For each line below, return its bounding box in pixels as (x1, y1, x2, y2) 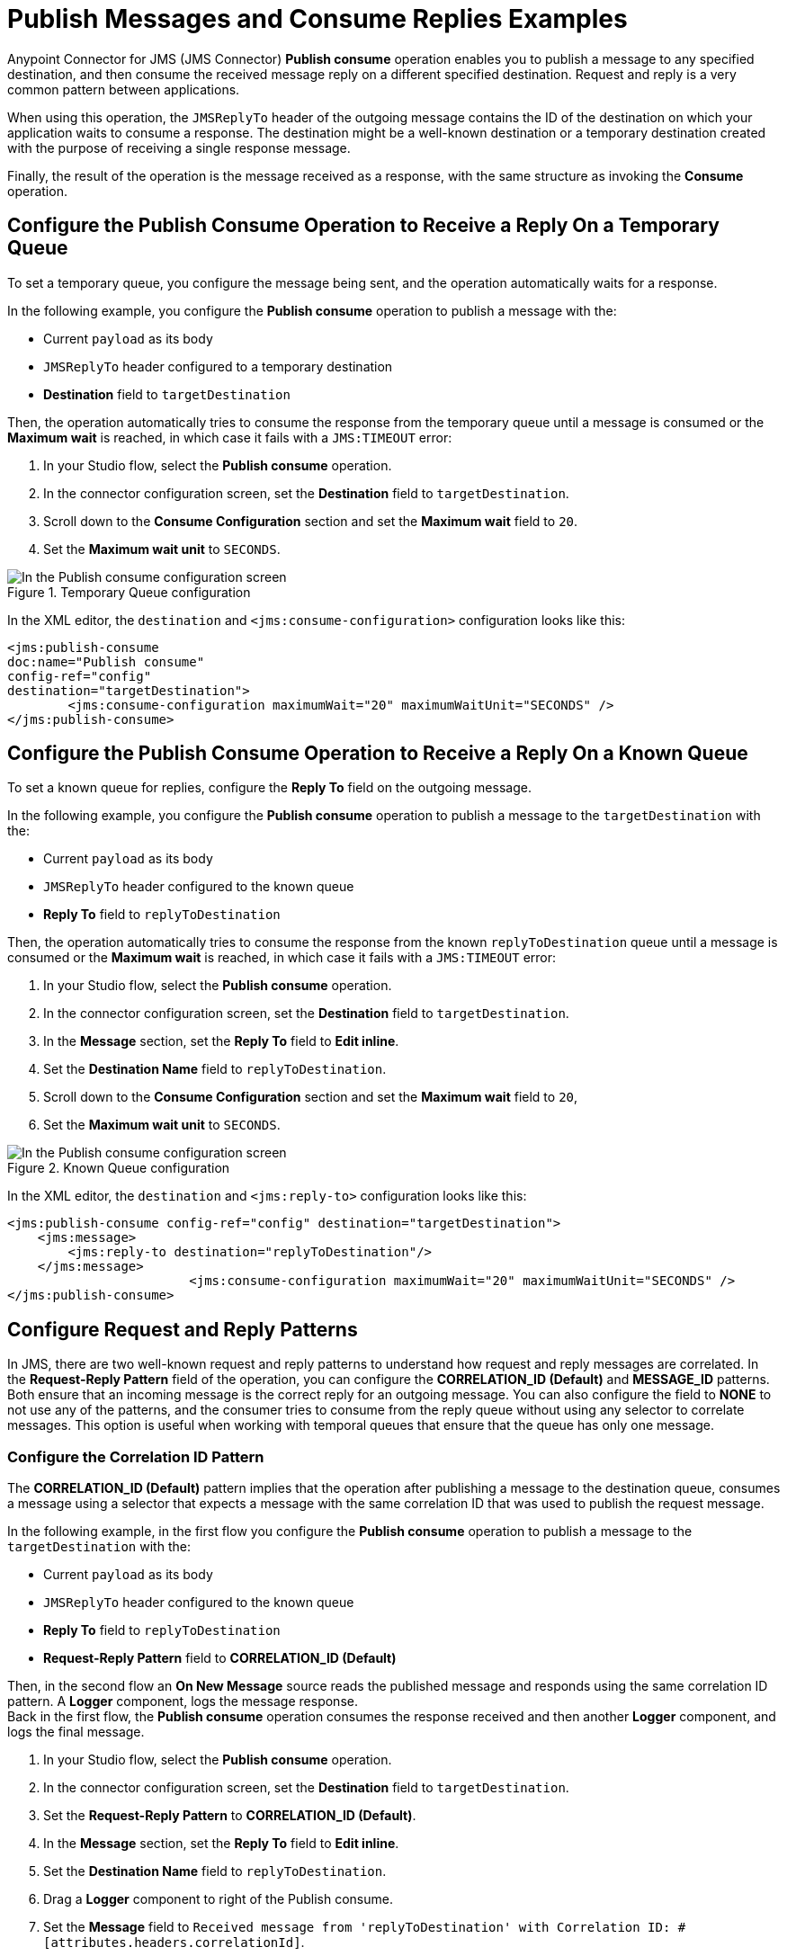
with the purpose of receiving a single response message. (7, 139, 351, 156)
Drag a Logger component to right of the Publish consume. (43, 1891, 393, 1907)
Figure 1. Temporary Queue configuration (7, 584, 251, 600)
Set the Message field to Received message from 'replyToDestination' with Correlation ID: (43, 1919, 671, 1935)
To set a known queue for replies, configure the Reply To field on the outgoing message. (7, 780, 532, 796)
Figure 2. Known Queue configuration (7, 1160, 230, 1176)
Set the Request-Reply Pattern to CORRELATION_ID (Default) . (43, 1808, 416, 1824)
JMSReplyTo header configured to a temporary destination (43, 358, 393, 374)
